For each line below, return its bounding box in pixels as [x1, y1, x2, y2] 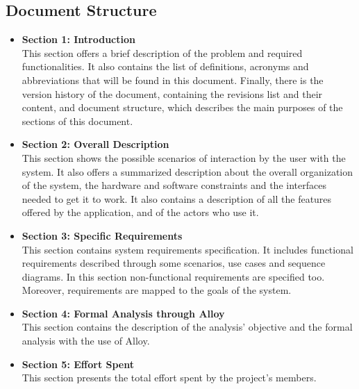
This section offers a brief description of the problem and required [22, 45, 303, 60]
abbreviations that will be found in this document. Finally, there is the [22, 72, 324, 87]
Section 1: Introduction [22, 32, 135, 47]
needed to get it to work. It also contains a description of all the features [22, 191, 332, 206]
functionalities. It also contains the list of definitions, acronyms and [22, 59, 309, 74]
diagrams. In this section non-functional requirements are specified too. [22, 269, 325, 283]
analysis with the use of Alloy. [22, 333, 150, 348]
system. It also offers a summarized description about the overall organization [22, 164, 353, 179]
